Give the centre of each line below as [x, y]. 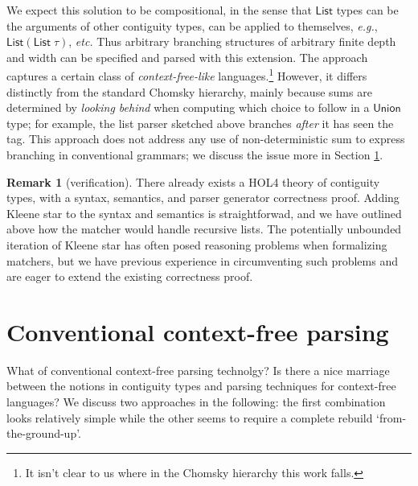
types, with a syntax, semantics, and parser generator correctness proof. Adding [203, 198]
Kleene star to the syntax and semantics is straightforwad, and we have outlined [204, 213]
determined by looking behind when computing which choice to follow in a [188, 107]
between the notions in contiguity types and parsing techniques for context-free [201, 386]
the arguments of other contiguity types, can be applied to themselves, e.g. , [192, 25]
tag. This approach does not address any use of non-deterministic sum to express [206, 139]
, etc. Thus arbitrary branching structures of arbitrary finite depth [232, 41]
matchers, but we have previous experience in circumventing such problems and [202, 260]
